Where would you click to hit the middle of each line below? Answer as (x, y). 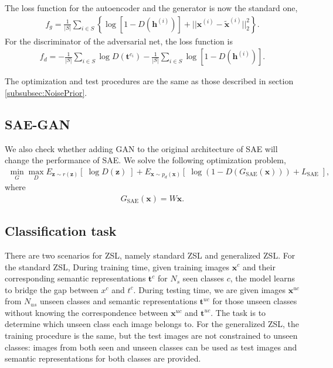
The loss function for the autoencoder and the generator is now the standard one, (151, 8)
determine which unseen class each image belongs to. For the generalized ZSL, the (152, 324)
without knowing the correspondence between (86, 312)
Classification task (61, 231)
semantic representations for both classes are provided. (103, 358)
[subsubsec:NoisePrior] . (46, 92)
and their (259, 266)
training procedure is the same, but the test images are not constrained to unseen (151, 336)
